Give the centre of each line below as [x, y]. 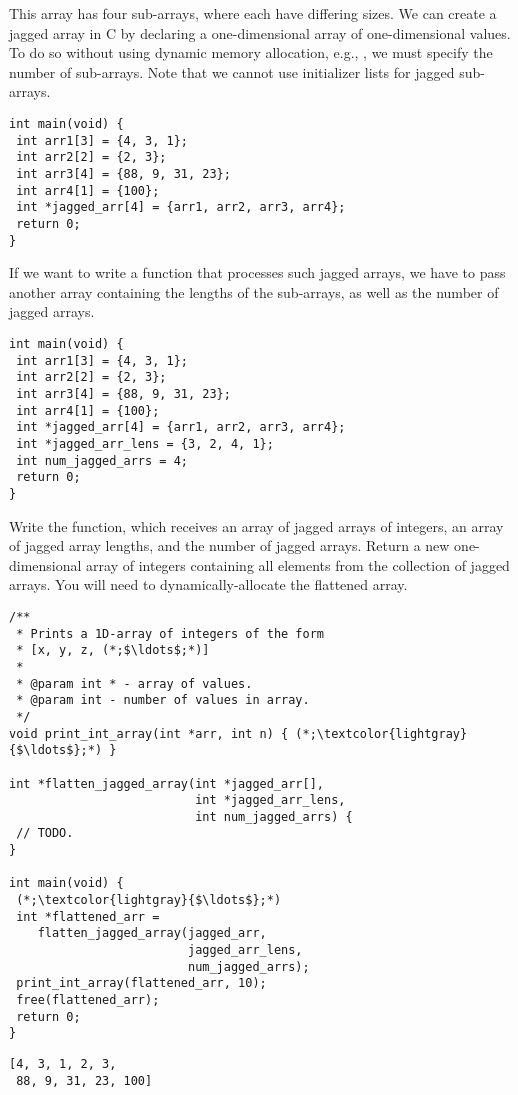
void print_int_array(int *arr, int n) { [149, 733]
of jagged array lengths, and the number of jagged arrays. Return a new [229, 545]
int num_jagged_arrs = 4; [102, 460]
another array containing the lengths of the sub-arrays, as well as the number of [254, 291]
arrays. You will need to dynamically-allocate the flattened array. [208, 584]
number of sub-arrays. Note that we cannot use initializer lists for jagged [232, 71]
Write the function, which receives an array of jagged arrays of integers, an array [256, 525]
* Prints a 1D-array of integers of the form [170, 633]
